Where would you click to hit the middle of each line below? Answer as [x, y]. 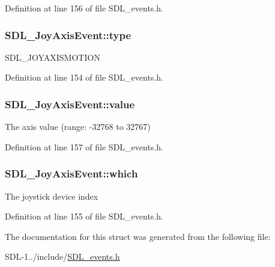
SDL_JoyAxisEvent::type [68, 35]
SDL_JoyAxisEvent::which [71, 173]
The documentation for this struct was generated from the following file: [138, 236]
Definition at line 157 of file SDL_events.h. [84, 146]
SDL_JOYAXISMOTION [53, 57]
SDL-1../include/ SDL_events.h [62, 256]
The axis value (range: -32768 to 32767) [78, 127]
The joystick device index [52, 196]
